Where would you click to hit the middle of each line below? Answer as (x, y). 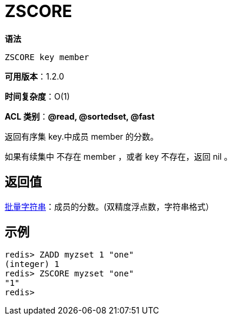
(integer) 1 (32, 264)
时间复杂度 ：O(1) (37, 96)
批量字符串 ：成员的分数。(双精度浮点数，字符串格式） (110, 206)
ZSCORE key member (47, 57)
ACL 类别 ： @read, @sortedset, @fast (80, 116)
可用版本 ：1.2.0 (34, 76)
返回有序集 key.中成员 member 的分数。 (82, 136)
